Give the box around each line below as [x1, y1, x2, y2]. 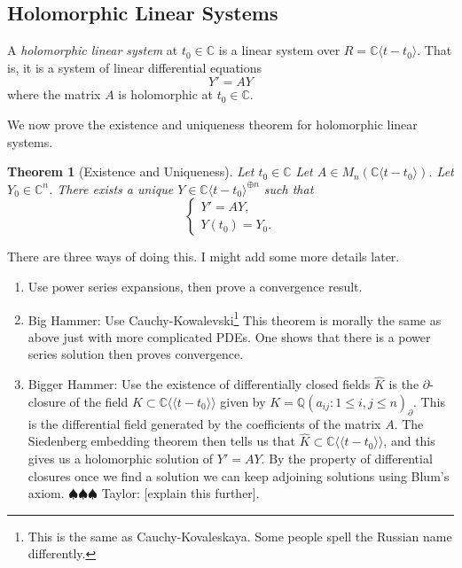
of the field [69, 392, 129, 410]
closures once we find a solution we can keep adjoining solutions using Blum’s [27, 466, 450, 485]
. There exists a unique [48, 179, 174, 198]
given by [220, 392, 266, 410]
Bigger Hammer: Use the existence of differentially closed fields [27, 375, 371, 393]
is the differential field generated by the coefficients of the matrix [27, 414, 381, 432]
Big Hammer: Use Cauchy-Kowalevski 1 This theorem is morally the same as [27, 307, 442, 329]
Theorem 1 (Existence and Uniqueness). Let [7, 162, 254, 181]
